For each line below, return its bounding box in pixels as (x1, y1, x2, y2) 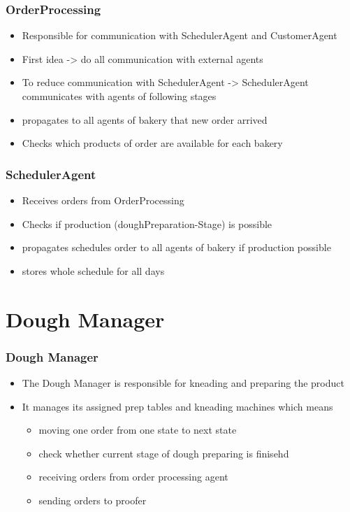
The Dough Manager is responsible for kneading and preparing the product (22, 375, 344, 390)
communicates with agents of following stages (22, 89, 217, 103)
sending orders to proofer (38, 492, 147, 507)
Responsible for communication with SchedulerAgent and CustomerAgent (22, 28, 337, 43)
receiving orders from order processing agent (38, 469, 228, 484)
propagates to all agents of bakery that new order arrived (22, 112, 268, 127)
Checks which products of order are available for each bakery (22, 136, 283, 150)
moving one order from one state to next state (38, 422, 237, 437)
